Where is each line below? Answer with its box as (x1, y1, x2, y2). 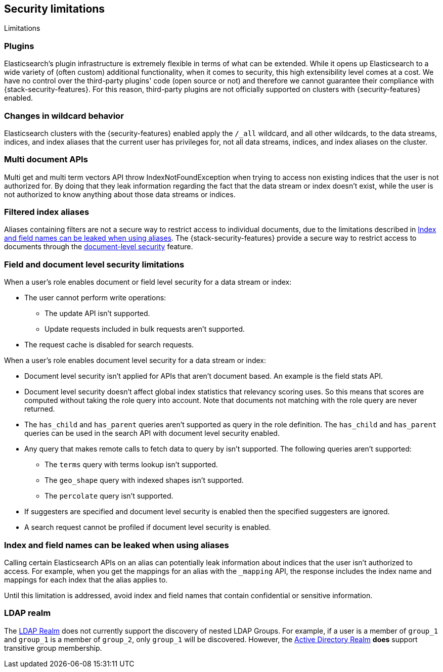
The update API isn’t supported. (45, 309, 150, 318)
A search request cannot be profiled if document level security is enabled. (24, 523, 271, 532)
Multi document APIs (4, 154, 88, 165)
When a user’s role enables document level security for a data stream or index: (4, 356, 267, 365)
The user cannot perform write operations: (24, 293, 166, 302)
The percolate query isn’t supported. (45, 491, 173, 501)
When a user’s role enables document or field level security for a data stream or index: (4, 278, 292, 287)
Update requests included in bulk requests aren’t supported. (45, 325, 245, 334)
